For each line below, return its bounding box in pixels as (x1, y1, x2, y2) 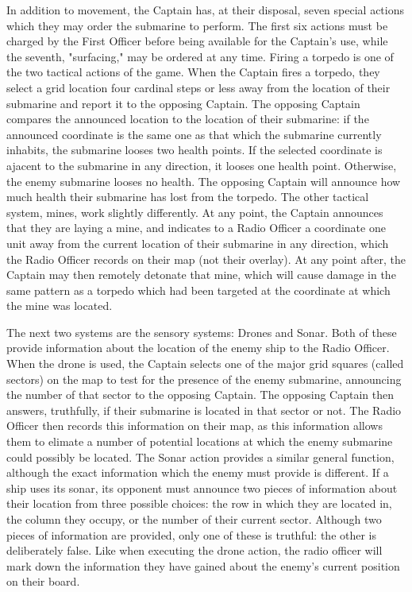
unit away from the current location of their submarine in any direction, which (6, 234, 389, 251)
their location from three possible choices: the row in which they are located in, (6, 495, 392, 512)
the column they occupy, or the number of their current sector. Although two (6, 511, 382, 527)
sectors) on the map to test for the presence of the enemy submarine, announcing (6, 370, 402, 387)
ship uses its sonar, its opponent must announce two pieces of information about (6, 479, 398, 496)
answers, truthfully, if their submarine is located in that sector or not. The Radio (6, 401, 402, 418)
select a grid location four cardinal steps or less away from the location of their (6, 79, 391, 95)
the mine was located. (6, 297, 113, 314)
